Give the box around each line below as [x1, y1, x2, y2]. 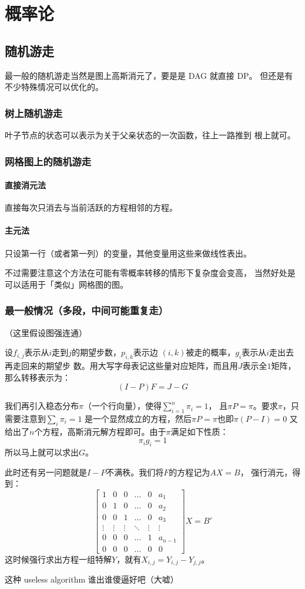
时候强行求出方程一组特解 [12, 553, 112, 565]
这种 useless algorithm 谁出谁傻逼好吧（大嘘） [5, 573, 179, 585]
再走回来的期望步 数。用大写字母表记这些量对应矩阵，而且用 [5, 360, 238, 371]
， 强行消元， [240, 465, 293, 478]
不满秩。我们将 [106, 465, 164, 478]
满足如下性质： [170, 425, 229, 437]
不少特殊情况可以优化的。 [5, 81, 103, 93]
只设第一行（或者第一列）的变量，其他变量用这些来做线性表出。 [5, 247, 252, 259]
